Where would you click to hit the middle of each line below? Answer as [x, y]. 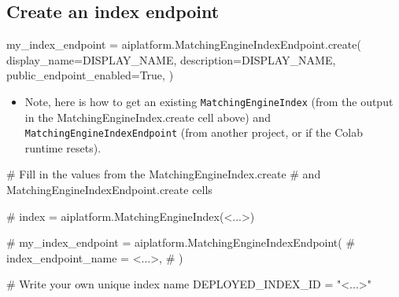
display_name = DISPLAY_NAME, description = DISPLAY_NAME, [171, 59]
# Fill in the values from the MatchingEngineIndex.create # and [164, 174]
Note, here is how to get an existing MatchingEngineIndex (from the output [209, 101]
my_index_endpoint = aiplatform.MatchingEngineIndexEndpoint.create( [184, 44]
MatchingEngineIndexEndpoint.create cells [109, 190]
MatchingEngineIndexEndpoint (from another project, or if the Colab [194, 132]
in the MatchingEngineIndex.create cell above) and [148, 117]
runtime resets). [63, 147]
